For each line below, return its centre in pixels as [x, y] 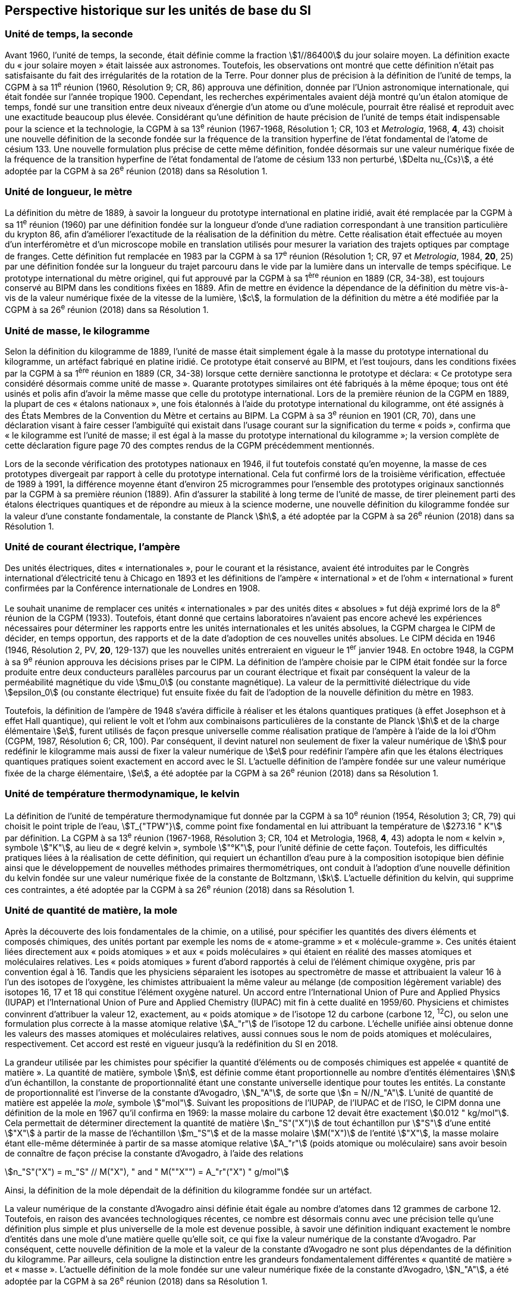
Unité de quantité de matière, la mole [91, 911]
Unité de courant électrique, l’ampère [92, 547]
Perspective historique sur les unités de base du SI [158, 10]
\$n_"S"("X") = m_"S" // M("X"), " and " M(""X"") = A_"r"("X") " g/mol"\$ [147, 1172]
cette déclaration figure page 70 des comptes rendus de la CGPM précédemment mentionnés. [190, 446]
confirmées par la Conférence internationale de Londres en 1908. [133, 588]
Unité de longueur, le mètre [69, 192]
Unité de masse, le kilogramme [77, 330]
